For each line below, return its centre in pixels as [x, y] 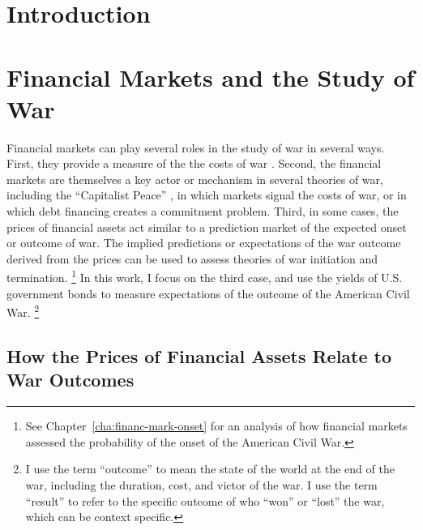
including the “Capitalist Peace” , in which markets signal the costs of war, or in [207, 195]
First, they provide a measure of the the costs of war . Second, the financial [194, 163]
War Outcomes [70, 380]
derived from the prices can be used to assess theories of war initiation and [192, 258]
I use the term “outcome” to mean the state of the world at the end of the [210, 469]
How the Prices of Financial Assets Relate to [199, 355]
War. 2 [23, 311]
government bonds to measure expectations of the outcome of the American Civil [208, 293]
